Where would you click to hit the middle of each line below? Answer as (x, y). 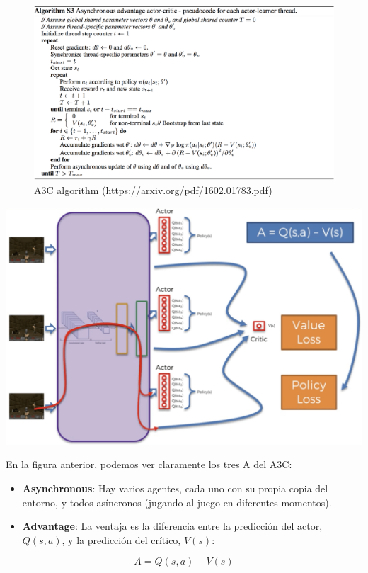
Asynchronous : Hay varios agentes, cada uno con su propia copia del (175, 488)
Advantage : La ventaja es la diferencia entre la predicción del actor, (172, 526)
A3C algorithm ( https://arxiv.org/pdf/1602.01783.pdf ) (153, 189)
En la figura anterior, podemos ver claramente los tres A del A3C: (149, 464)
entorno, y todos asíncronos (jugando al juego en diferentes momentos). (177, 502)
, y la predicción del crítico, (121, 539)
